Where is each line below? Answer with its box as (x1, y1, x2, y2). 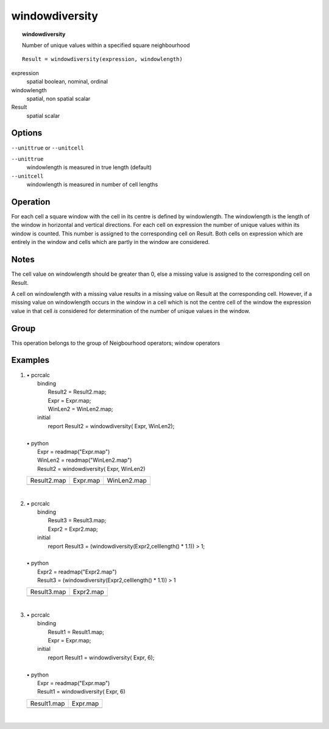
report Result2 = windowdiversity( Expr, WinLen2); (48, 422, 175, 429)
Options (11, 128, 43, 138)
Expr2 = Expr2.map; (48, 525, 98, 533)
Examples (11, 355, 50, 365)
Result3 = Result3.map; (48, 517, 107, 524)
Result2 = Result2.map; (48, 388, 107, 396)
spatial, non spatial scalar (26, 95, 91, 102)
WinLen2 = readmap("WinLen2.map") (37, 456, 132, 464)
